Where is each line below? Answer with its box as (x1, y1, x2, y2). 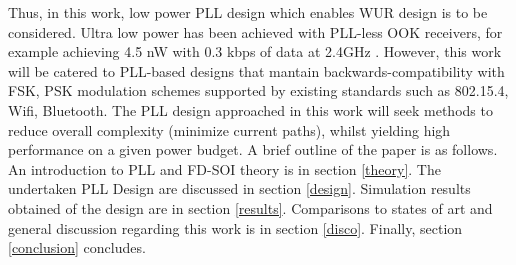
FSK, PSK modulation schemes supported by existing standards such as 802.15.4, (8, 80, 509, 101)
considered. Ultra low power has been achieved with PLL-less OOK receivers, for (8, 21, 503, 42)
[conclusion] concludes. (8, 237, 146, 258)
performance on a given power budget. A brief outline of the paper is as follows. (8, 139, 498, 160)
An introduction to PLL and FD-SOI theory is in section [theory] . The (8, 158, 441, 179)
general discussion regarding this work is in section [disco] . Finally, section (8, 217, 463, 238)
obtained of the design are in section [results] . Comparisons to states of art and (8, 197, 493, 218)
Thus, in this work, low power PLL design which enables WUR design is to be (8, 2, 488, 22)
